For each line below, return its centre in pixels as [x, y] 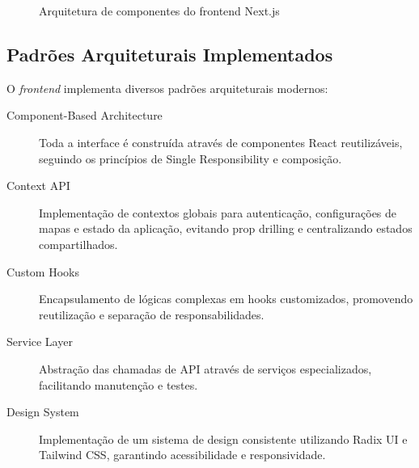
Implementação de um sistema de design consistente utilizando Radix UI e [223, 438]
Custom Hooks [43, 271]
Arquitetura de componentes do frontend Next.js [159, 11]
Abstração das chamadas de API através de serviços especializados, [205, 368]
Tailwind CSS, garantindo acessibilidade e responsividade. [182, 455]
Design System [43, 412]
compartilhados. [78, 244]
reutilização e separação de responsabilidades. [152, 314]
